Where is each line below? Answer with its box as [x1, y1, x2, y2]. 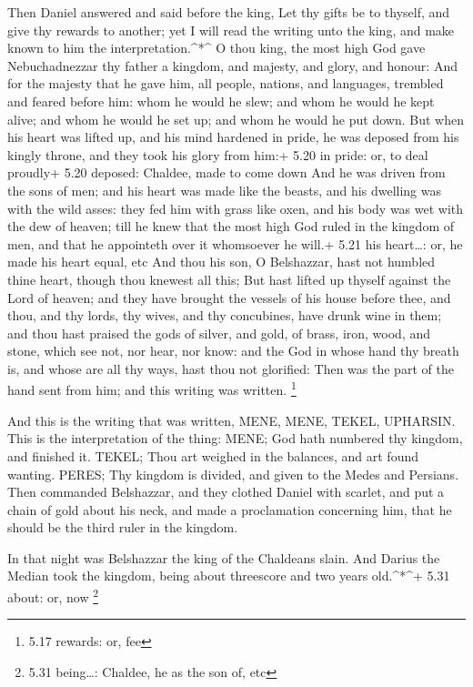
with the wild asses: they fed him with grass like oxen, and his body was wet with [7, 198, 464, 217]
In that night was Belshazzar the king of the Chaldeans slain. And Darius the [7, 548, 440, 567]
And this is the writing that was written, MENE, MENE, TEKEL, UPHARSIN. [7, 410, 456, 429]
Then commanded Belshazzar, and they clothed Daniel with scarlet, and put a [7, 482, 445, 501]
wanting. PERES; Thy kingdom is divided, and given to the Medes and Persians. [7, 464, 459, 483]
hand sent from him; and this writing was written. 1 [7, 378, 297, 399]
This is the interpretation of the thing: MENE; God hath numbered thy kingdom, [7, 429, 463, 448]
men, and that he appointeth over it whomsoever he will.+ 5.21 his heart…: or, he [7, 234, 463, 253]
